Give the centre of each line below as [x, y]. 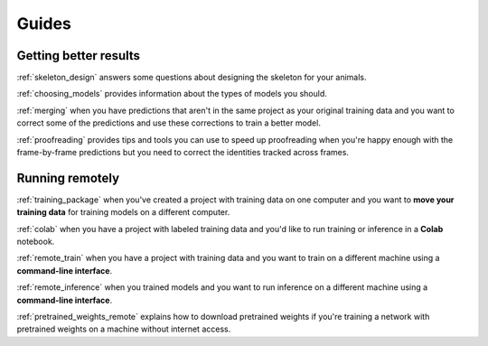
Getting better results [78, 56]
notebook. [36, 242]
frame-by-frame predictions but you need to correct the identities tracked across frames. [183, 153]
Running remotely [68, 178]
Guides [44, 23]
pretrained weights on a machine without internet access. [124, 329]
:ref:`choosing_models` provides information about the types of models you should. [172, 94]
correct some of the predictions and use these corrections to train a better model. [169, 123]
